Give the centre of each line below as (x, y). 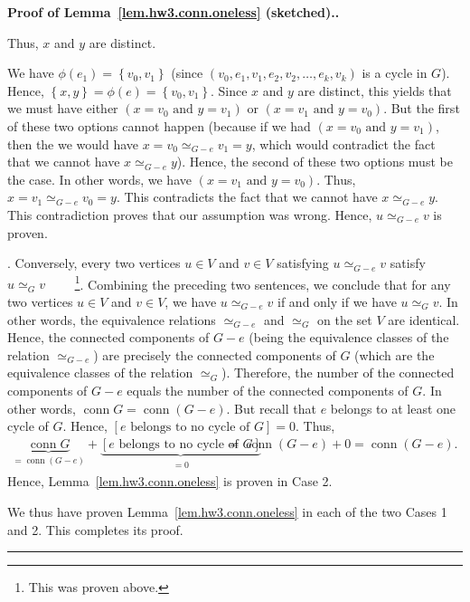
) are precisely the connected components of (215, 354)
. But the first (422, 108)
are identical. (424, 319)
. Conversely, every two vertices (94, 263)
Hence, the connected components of (108, 337)
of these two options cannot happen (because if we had (159, 125)
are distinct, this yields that (375, 90)
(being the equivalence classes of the (349, 337)
